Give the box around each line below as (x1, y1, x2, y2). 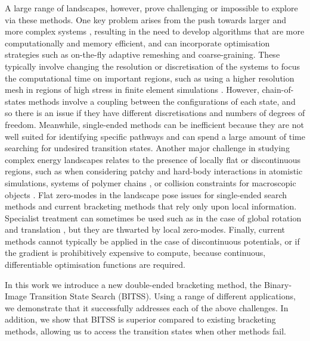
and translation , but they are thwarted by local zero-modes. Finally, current (5, 223, 286, 236)
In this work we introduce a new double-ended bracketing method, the (5, 278, 262, 290)
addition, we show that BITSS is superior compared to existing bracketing (5, 313, 276, 326)
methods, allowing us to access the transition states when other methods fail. (5, 325, 286, 337)
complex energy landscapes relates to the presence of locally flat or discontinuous (5, 153, 301, 165)
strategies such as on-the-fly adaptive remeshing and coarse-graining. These (5, 48, 280, 61)
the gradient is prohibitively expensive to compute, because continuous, (5, 246, 266, 259)
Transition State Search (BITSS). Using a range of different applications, (29, 290, 296, 302)
